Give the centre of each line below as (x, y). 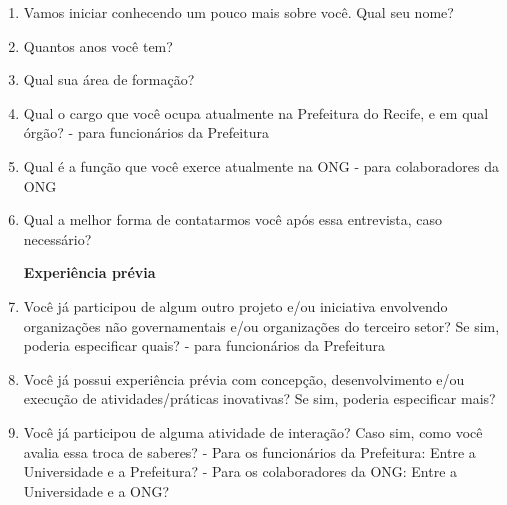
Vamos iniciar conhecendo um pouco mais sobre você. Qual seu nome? (238, 12)
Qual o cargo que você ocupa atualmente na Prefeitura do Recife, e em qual (256, 112)
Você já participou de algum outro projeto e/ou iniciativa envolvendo (235, 305)
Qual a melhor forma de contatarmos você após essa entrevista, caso (233, 219)
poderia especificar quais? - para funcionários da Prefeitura (204, 345)
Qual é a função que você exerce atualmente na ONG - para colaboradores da (261, 165)
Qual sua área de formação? (109, 79)
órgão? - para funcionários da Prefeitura (146, 132)
